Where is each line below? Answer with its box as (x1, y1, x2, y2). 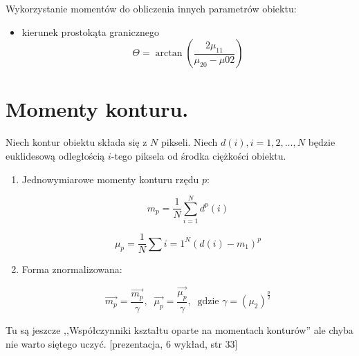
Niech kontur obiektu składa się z (6, 135, 147, 149)
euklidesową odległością (6, 148, 105, 162)
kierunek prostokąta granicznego (21, 24, 159, 39)
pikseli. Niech (160, 135, 218, 149)
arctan (155, 48, 183, 59)
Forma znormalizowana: (21, 262, 122, 277)
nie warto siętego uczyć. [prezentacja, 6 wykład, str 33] (6, 336, 238, 350)
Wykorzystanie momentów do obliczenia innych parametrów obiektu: (6, 1, 297, 15)
